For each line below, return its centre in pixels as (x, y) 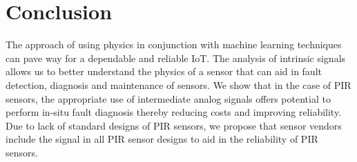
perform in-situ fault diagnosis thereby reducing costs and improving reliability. (174, 112)
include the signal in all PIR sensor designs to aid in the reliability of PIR (162, 139)
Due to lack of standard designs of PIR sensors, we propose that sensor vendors (174, 125)
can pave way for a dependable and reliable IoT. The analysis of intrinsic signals (176, 58)
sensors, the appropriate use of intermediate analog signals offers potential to (168, 98)
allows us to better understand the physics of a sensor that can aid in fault (164, 71)
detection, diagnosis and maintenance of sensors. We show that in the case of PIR (178, 84)
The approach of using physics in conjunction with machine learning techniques (174, 44)
